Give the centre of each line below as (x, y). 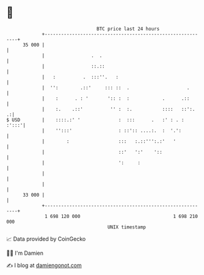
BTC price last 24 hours (128, 29)
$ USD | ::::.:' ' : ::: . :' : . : (95, 120)
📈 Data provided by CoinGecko (46, 239)
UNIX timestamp (127, 227)
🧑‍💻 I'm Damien (25, 253)
